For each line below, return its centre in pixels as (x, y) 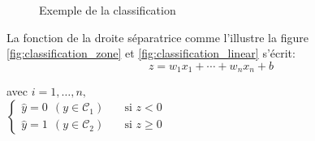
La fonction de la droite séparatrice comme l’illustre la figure (157, 37)
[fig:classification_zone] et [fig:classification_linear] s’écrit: (151, 53)
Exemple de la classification (108, 10)
